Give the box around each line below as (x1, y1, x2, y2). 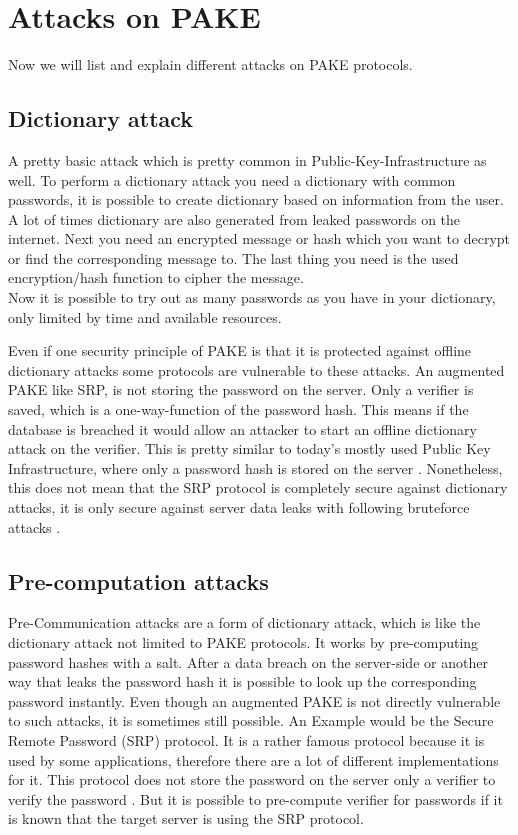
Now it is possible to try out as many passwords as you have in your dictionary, (8, 287, 496, 308)
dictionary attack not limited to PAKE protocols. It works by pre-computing (8, 632, 479, 652)
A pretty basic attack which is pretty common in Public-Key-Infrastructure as (8, 149, 487, 170)
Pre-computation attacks (8, 565, 269, 596)
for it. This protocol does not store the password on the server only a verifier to (8, 769, 496, 790)
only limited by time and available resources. (8, 306, 282, 327)
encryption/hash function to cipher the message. (8, 267, 304, 288)
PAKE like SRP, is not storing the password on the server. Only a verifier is (8, 379, 474, 400)
